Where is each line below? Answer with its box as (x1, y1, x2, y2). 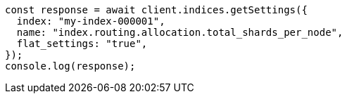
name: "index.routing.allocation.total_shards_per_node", (16, 27, 343, 38)
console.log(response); (5, 60, 136, 72)
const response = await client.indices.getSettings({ (5, 4, 308, 15)
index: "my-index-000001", (16, 15, 165, 27)
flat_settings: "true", (16, 38, 148, 49)
